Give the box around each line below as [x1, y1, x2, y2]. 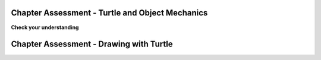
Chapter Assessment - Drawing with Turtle [11, 39, 174, 49]
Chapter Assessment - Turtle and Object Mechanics [11, 8, 208, 18]
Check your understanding [11, 24, 79, 31]
